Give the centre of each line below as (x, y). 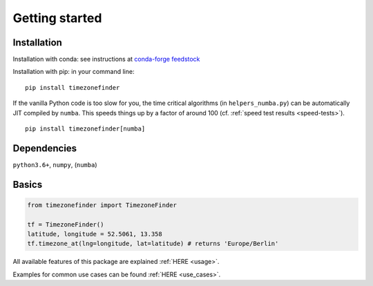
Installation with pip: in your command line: (74, 72)
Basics (28, 184)
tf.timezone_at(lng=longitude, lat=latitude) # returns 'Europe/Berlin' (153, 244)
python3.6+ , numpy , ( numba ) (55, 164)
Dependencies (45, 148)
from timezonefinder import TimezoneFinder (102, 205)
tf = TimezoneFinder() (66, 224)
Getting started (57, 18)
